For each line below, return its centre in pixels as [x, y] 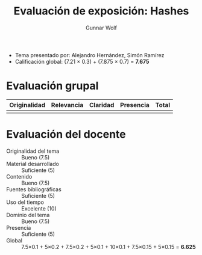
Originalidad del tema [33, 151]
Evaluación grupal [52, 86]
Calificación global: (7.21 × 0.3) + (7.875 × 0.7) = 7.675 [82, 61]
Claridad [102, 105]
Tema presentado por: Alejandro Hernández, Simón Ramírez [90, 55]
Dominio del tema [28, 215]
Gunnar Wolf [101, 28]
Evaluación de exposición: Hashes [101, 11]
